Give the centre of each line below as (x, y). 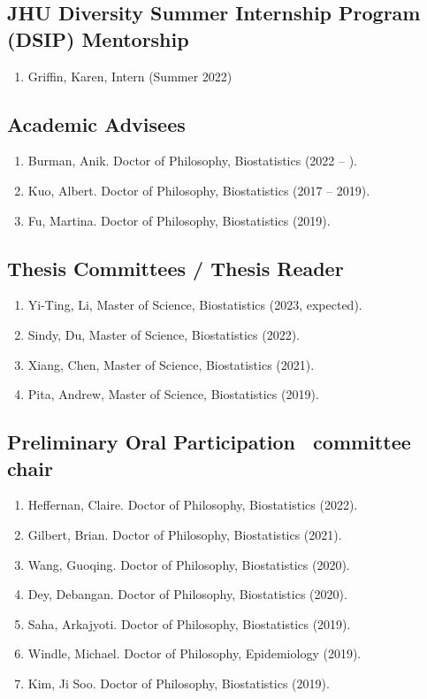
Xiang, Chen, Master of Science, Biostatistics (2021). (171, 364)
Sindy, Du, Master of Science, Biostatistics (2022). (164, 334)
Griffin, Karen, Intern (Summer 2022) (130, 76)
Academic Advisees (96, 123)
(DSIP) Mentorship (98, 38)
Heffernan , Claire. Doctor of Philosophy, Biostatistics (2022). (193, 505)
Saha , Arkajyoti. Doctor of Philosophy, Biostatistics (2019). (189, 623)
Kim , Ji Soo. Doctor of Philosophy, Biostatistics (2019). (179, 683)
